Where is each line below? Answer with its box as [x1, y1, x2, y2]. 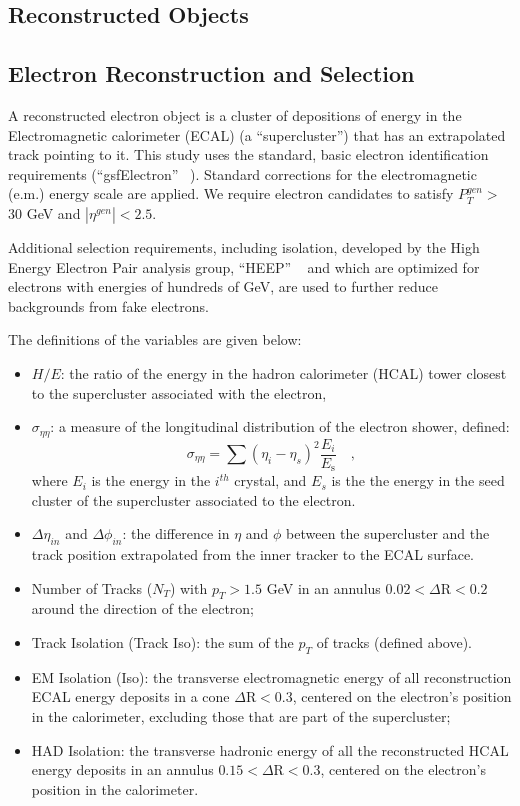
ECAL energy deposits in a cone [31, 686, 230, 707]
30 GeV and [8, 202, 81, 223]
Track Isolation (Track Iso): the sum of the [31, 632, 294, 653]
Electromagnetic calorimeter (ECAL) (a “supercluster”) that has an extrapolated [8, 124, 506, 145]
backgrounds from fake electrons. [8, 295, 209, 316]
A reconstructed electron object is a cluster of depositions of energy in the [8, 104, 462, 125]
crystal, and [234, 470, 307, 491]
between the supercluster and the [286, 523, 490, 544]
